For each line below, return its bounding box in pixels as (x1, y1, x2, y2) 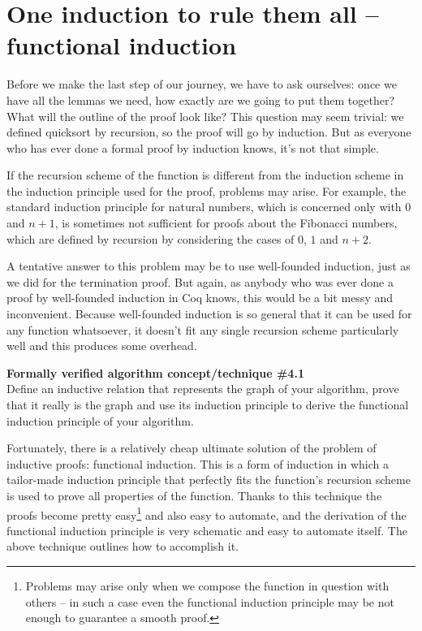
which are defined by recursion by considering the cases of (6, 230, 295, 247)
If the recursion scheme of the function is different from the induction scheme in (6, 166, 404, 184)
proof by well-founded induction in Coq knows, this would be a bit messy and (6, 289, 393, 306)
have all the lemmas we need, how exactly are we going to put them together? (6, 91, 395, 108)
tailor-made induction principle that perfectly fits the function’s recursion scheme (6, 471, 411, 488)
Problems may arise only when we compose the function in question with (25, 577, 390, 594)
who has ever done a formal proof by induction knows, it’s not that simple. (6, 139, 379, 156)
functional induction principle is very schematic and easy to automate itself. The (6, 521, 407, 538)
